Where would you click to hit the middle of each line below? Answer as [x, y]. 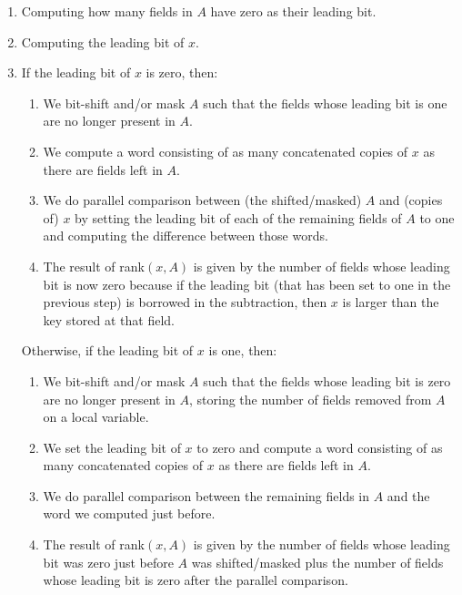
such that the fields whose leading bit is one [325, 103]
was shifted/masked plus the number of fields [317, 562]
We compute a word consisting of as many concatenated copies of [226, 151]
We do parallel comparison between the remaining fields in [206, 495]
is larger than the [391, 302]
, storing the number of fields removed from [311, 399]
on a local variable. [96, 417]
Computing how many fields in [107, 11]
